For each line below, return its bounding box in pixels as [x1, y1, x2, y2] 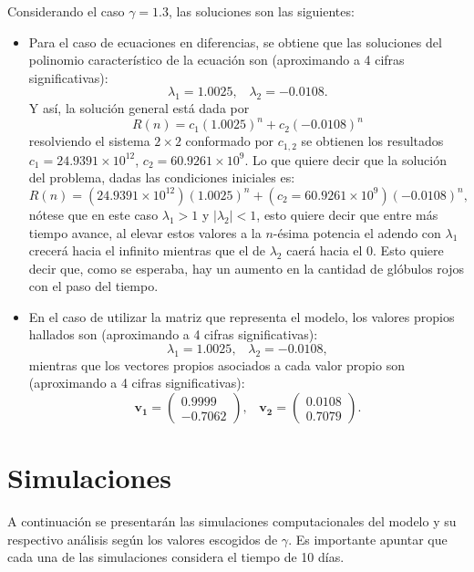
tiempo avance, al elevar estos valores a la [28, 223, 262, 242]
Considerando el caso [7, 2, 125, 20]
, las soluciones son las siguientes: [169, 2, 355, 20]
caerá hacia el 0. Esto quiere [286, 241, 444, 260]
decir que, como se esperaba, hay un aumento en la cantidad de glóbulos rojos [28, 258, 464, 277]
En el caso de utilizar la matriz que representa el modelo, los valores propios [28, 307, 455, 326]
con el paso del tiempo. [28, 276, 159, 296]
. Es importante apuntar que [288, 529, 448, 548]
